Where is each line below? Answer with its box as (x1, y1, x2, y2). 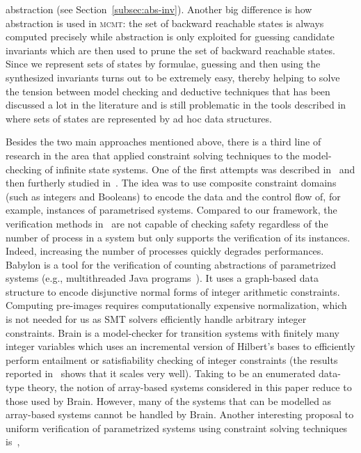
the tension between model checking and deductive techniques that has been (6, 84, 330, 98)
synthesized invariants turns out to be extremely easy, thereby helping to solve (6, 70, 340, 84)
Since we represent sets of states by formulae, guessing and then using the (6, 56, 321, 71)
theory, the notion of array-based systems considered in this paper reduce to (27, 380, 352, 395)
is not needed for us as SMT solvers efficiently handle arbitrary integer (6, 312, 307, 326)
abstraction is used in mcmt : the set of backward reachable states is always (6, 15, 324, 30)
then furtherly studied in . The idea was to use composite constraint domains (6, 175, 337, 190)
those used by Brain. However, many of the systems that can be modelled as (6, 393, 332, 408)
